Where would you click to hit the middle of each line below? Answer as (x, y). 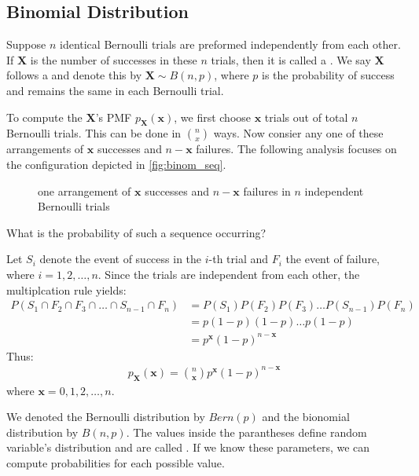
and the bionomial (306, 417)
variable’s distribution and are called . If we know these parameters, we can (188, 447)
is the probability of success (328, 75)
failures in (267, 190)
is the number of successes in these (114, 59)
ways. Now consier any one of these (298, 133)
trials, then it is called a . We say (291, 59)
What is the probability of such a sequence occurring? (136, 232)
